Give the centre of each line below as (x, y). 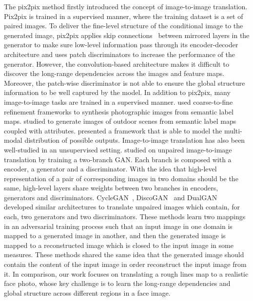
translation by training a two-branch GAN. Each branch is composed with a (118, 159)
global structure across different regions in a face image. (87, 292)
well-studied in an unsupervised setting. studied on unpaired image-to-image (118, 149)
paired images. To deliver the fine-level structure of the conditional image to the (124, 26)
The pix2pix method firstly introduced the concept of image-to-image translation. (126, 6)
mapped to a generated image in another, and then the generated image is (115, 235)
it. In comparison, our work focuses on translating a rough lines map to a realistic (126, 273)
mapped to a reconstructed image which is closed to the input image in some (119, 245)
